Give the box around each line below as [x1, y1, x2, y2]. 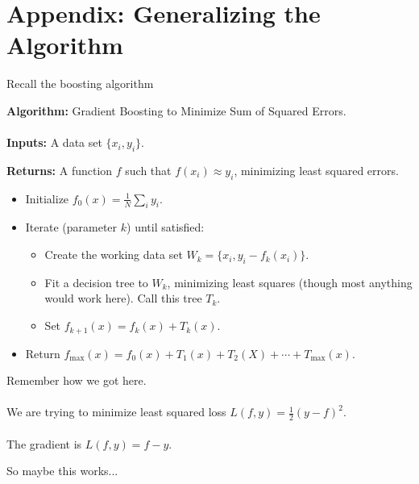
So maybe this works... [6, 462, 118, 479]
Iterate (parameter [25, 219, 118, 236]
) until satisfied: [127, 219, 205, 236]
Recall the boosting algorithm [6, 75, 154, 92]
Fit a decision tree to [44, 273, 148, 290]
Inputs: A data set [6, 134, 102, 151]
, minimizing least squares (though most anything [167, 273, 413, 290]
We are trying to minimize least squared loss [6, 403, 226, 420]
